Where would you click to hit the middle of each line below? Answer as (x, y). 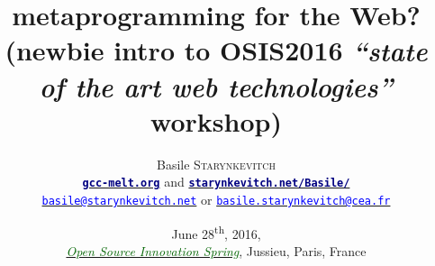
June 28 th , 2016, (216, 232)
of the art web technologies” (216, 86)
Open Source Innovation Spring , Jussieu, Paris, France (216, 250)
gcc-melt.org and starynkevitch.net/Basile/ (216, 182)
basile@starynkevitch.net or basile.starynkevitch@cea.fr (216, 199)
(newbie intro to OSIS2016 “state (216, 50)
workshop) (216, 120)
